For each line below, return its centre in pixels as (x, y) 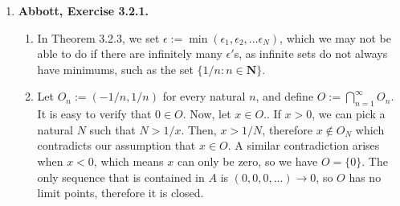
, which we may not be (335, 37)
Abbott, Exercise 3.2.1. (84, 10)
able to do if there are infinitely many (130, 54)
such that (112, 129)
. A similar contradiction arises (304, 145)
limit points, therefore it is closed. (120, 193)
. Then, (199, 129)
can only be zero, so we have (247, 161)
